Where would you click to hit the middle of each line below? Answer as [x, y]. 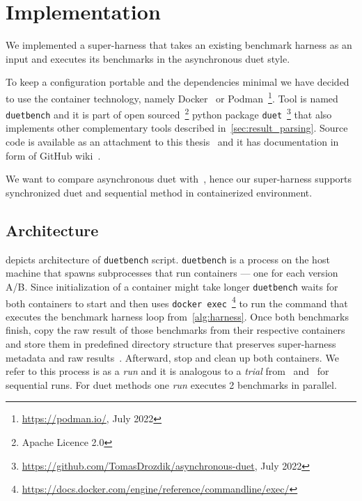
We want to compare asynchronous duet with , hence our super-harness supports [179, 179]
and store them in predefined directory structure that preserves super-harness [171, 344]
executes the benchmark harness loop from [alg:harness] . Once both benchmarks [177, 316]
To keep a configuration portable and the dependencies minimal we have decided [178, 82]
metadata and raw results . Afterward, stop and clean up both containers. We [172, 357]
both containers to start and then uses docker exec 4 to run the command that [177, 302]
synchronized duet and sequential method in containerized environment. [159, 192]
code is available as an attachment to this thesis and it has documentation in [172, 142]
